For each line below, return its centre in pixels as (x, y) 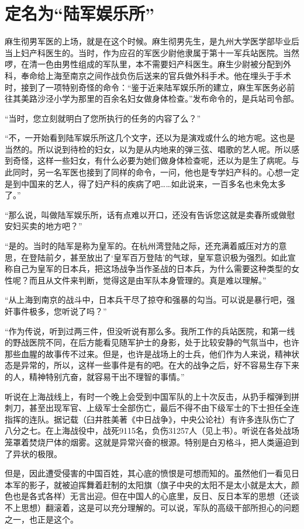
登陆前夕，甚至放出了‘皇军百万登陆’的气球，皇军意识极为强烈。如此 (158, 257)
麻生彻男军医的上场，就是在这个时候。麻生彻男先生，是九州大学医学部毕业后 (152, 41)
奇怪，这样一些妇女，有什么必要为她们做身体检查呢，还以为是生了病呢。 (152, 160)
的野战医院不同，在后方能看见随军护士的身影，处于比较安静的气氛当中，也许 (152, 342)
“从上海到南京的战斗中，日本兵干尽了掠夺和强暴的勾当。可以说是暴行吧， (146, 300)
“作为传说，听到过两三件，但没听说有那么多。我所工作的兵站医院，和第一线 (150, 331)
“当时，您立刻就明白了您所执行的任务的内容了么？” (103, 118)
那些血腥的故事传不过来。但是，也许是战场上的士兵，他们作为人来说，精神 (148, 353)
